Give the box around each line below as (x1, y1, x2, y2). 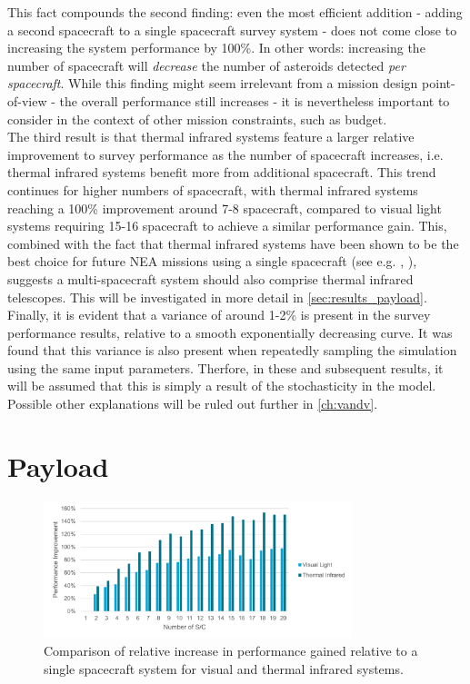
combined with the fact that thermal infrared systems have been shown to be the (7, 233, 459, 253)
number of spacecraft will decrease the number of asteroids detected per (7, 55, 405, 74)
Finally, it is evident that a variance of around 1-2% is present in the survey (7, 305, 431, 324)
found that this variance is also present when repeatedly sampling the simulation (7, 341, 457, 360)
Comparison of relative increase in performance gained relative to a (44, 641, 418, 660)
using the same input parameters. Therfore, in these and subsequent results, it (7, 358, 444, 377)
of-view (7, 91, 47, 110)
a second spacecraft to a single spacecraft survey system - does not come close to (7, 20, 457, 39)
